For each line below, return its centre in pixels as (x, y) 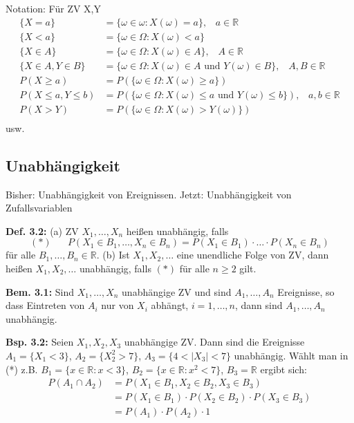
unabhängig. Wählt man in (291, 355)
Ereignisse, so (306, 291)
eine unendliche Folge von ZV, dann (253, 255)
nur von (118, 305)
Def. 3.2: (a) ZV (42, 231)
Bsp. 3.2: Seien (40, 342)
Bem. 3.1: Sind (40, 291)
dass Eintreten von (45, 305)
